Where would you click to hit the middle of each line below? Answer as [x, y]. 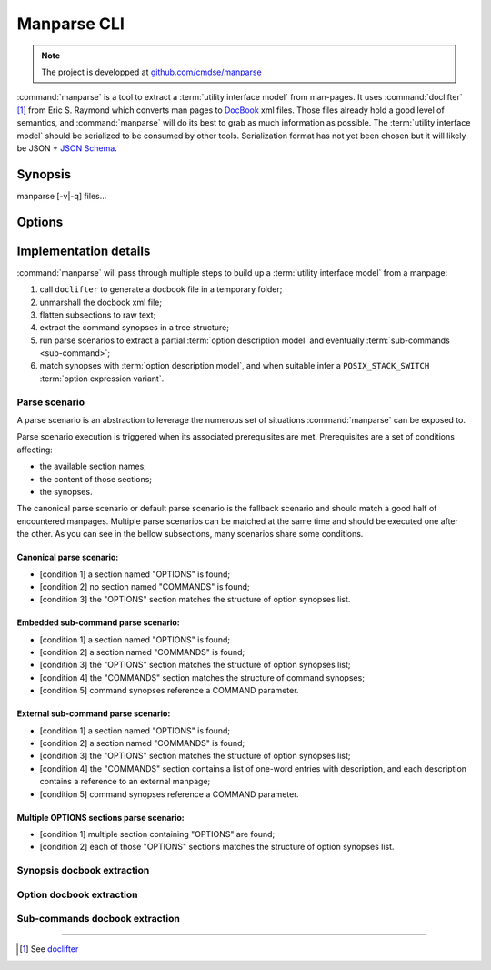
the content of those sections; [96, 479]
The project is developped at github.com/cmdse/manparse [152, 72]
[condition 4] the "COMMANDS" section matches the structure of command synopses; [202, 677]
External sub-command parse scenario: [94, 713]
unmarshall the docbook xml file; [101, 302]
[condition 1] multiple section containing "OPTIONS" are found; [157, 834]
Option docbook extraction [77, 894]
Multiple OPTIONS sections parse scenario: [101, 817]
